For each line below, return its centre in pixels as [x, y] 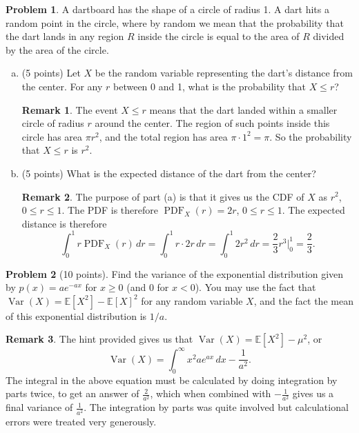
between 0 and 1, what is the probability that [210, 86]
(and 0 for [148, 287]
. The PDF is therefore [110, 210]
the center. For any [62, 86]
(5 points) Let [51, 73]
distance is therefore [64, 223]
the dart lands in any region [65, 36]
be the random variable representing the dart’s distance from [224, 73]
